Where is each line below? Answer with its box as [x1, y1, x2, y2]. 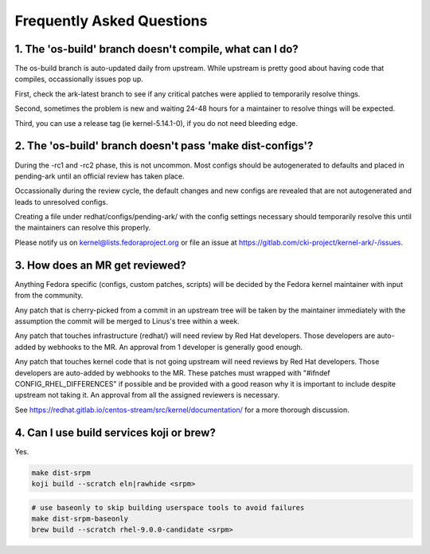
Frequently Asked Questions [14, 12, 208, 29]
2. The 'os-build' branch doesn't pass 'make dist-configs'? [14, 139, 314, 153]
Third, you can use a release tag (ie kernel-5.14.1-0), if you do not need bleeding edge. [14, 118, 298, 128]
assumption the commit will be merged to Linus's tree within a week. [14, 316, 240, 326]
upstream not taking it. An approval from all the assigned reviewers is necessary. [14, 391, 280, 400]
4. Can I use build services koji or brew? [14, 426, 217, 439]
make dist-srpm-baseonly [31, 514, 129, 523]
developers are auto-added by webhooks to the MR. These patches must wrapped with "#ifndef [14, 367, 330, 378]
